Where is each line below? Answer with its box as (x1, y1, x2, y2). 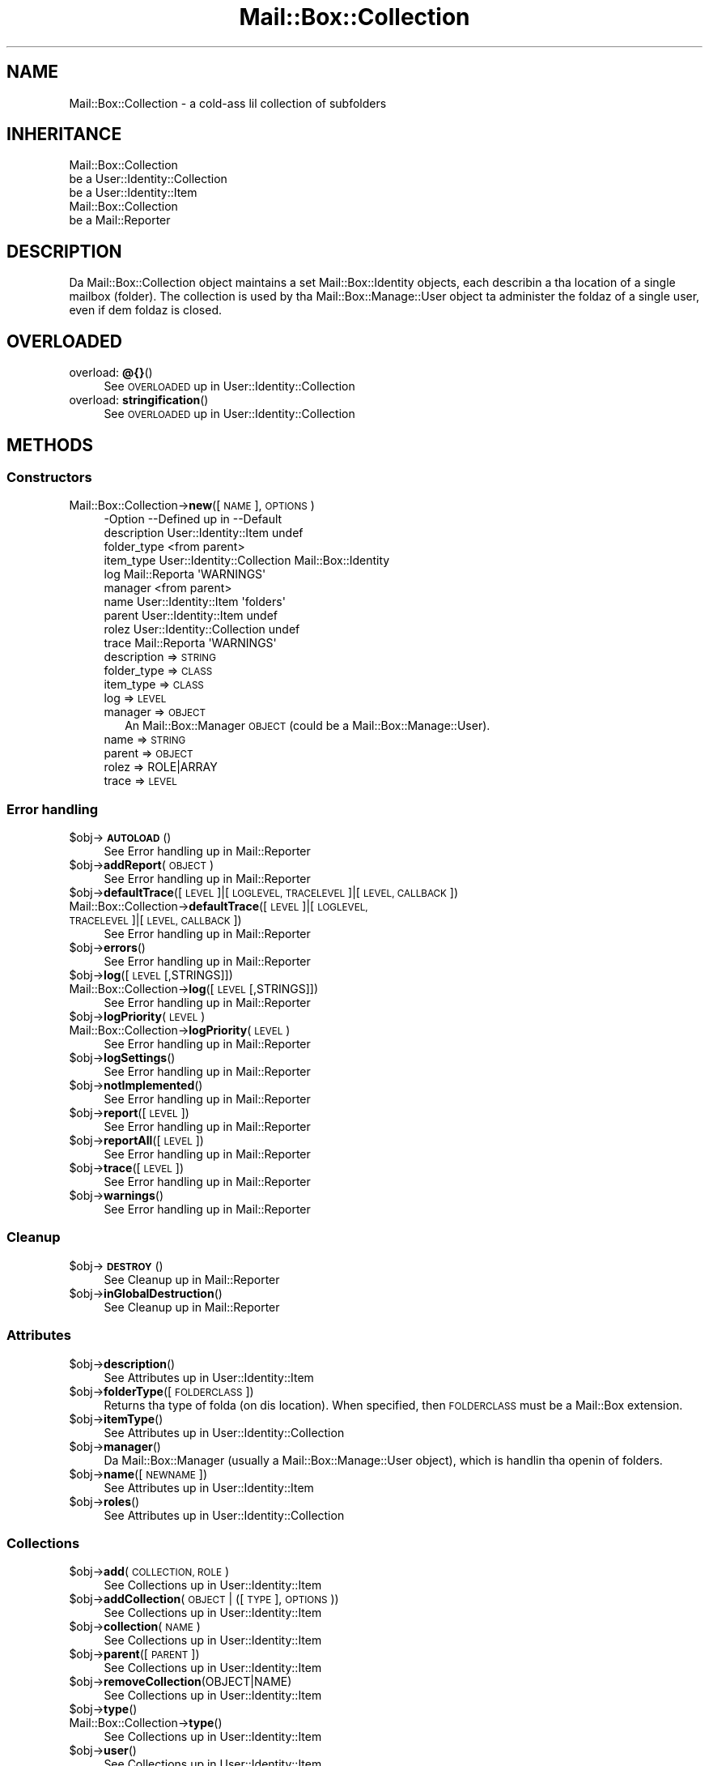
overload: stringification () (69, 393, 209, 407)
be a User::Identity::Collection (69, 172, 227, 186)
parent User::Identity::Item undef (104, 608, 278, 623)
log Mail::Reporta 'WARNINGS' (104, 567, 266, 582)
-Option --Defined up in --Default (104, 512, 282, 527)
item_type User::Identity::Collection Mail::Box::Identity (104, 553, 390, 568)
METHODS (6, 434, 94, 455)
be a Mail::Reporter (69, 213, 171, 228)
